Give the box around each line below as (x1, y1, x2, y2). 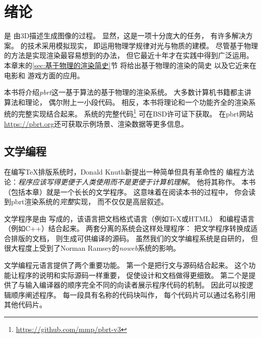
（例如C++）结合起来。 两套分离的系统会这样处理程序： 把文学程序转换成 (4, 223, 251, 234)
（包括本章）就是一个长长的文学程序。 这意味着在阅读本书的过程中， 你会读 (4, 186, 256, 197)
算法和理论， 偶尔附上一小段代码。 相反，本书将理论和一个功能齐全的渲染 (4, 96, 249, 107)
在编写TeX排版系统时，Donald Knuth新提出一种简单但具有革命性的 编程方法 (4, 166, 254, 177)
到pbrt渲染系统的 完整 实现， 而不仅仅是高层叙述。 (4, 196, 168, 207)
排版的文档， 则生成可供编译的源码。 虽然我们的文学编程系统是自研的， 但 (11, 233, 258, 243)
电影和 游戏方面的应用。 (4, 70, 84, 80)
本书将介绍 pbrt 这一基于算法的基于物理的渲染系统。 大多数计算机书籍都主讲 (4, 87, 251, 97)
